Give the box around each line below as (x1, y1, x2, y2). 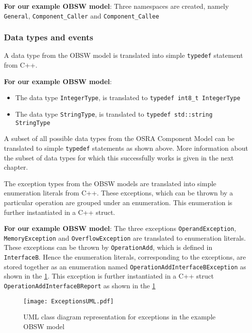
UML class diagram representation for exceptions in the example (23, 312, 216, 322)
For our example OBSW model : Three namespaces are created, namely (4, 1, 229, 11)
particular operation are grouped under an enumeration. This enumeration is (4, 197, 233, 207)
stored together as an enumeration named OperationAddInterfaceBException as (4, 261, 246, 271)
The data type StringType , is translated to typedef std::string (15, 108, 213, 119)
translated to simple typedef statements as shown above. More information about (4, 142, 248, 153)
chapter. (4, 162, 28, 172)
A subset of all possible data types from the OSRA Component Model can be (4, 133, 235, 143)
